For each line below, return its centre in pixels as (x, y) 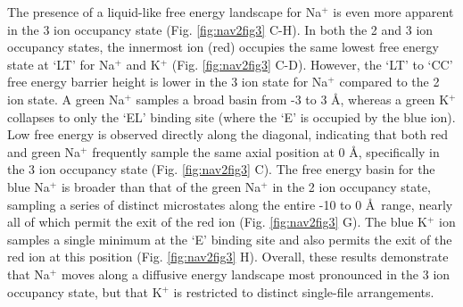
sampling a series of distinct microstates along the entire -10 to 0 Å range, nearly (230, 204)
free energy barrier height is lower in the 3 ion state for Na (168, 82)
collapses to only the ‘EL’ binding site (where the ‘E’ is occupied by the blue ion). (231, 116)
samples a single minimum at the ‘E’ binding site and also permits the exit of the (230, 239)
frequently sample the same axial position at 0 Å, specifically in (266, 151)
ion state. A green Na (66, 99)
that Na (29, 274)
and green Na (44, 151)
